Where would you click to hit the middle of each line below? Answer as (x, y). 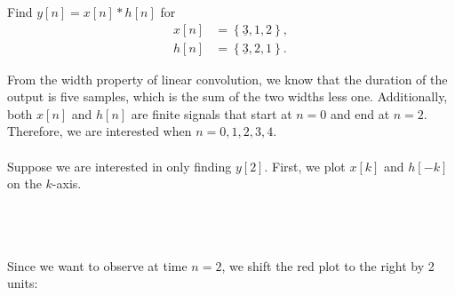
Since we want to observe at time (97, 265)
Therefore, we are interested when (100, 131)
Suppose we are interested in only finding (120, 166)
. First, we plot (305, 166)
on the (24, 183)
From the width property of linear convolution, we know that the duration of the (227, 79)
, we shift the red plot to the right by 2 (328, 265)
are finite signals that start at (212, 113)
